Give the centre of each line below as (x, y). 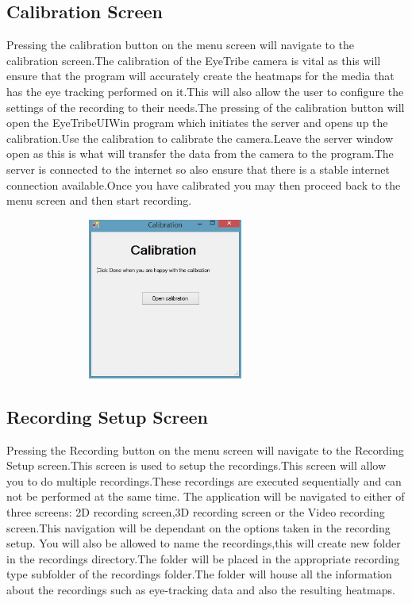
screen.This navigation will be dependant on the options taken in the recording (198, 527)
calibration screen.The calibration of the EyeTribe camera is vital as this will (194, 60)
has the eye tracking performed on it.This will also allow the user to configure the (205, 91)
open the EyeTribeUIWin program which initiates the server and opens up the (197, 123)
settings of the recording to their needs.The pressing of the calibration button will (206, 107)
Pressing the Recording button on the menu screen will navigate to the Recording (205, 449)
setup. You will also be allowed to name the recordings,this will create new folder (204, 543)
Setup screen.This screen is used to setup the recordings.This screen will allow (196, 465)
